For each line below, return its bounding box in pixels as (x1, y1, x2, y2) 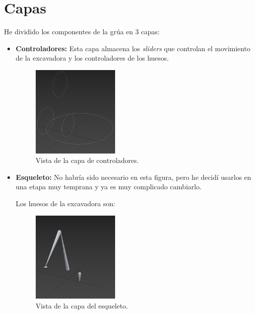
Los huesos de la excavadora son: (15, 198, 116, 209)
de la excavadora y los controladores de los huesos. (15, 53, 169, 63)
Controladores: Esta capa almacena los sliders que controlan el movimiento (15, 43, 251, 53)
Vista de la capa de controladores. (35, 155, 139, 165)
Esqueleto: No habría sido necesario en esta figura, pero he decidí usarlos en (15, 171, 252, 182)
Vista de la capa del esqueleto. (35, 301, 128, 311)
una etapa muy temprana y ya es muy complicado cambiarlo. (15, 181, 202, 192)
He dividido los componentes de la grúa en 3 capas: (4, 26, 160, 37)
